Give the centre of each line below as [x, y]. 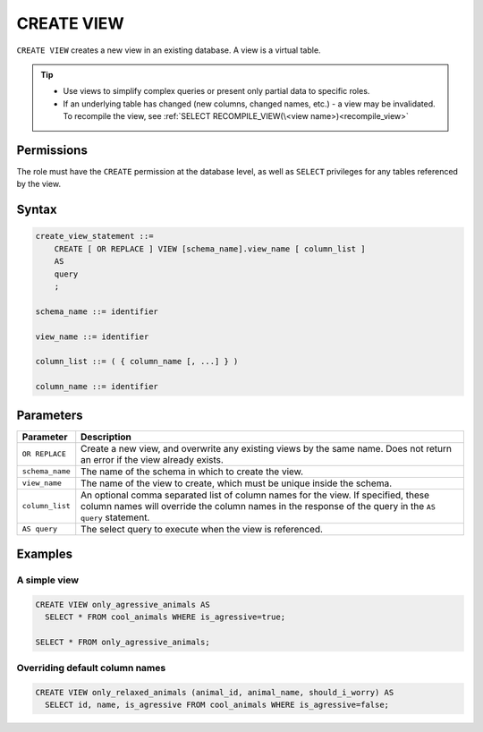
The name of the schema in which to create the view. [192, 472]
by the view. [39, 184]
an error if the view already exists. [152, 459]
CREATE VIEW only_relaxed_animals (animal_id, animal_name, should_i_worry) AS [215, 693]
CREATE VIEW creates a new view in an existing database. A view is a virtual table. [169, 50]
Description [106, 437]
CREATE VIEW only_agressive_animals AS [123, 604]
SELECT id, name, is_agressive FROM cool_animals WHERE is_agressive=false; [217, 705]
